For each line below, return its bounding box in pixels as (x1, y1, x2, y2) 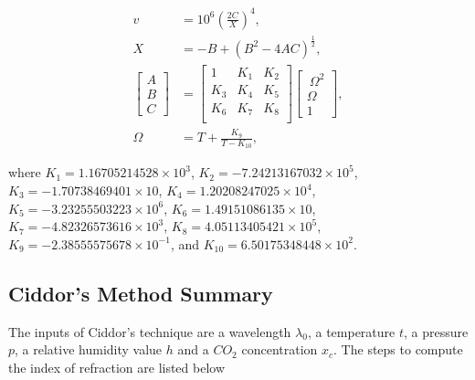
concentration (241, 340, 318, 359)
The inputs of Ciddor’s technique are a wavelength (8, 322, 291, 341)
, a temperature (307, 322, 396, 341)
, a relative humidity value (15, 340, 163, 359)
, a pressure (404, 322, 469, 341)
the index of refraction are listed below (8, 357, 226, 376)
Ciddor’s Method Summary (8, 279, 273, 307)
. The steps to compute (333, 340, 463, 359)
